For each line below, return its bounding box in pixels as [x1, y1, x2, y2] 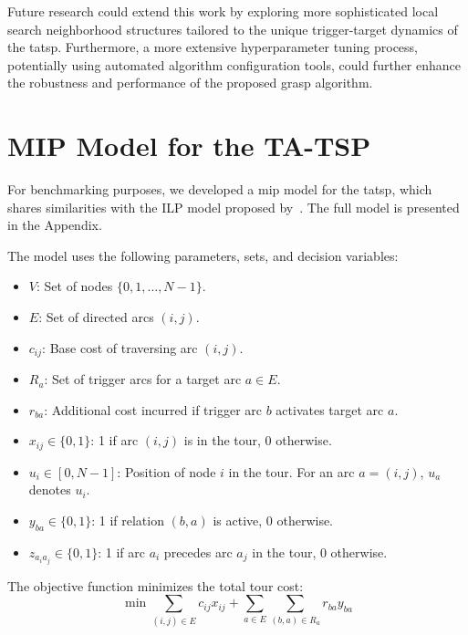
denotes [28, 480, 71, 499]
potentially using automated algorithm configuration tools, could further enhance [7, 55, 461, 74]
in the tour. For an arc [228, 462, 355, 481]
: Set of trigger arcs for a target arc [44, 370, 242, 389]
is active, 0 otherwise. [213, 510, 334, 529]
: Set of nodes [36, 276, 113, 296]
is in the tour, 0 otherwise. [183, 431, 332, 450]
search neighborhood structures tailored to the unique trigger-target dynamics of [7, 19, 458, 38]
